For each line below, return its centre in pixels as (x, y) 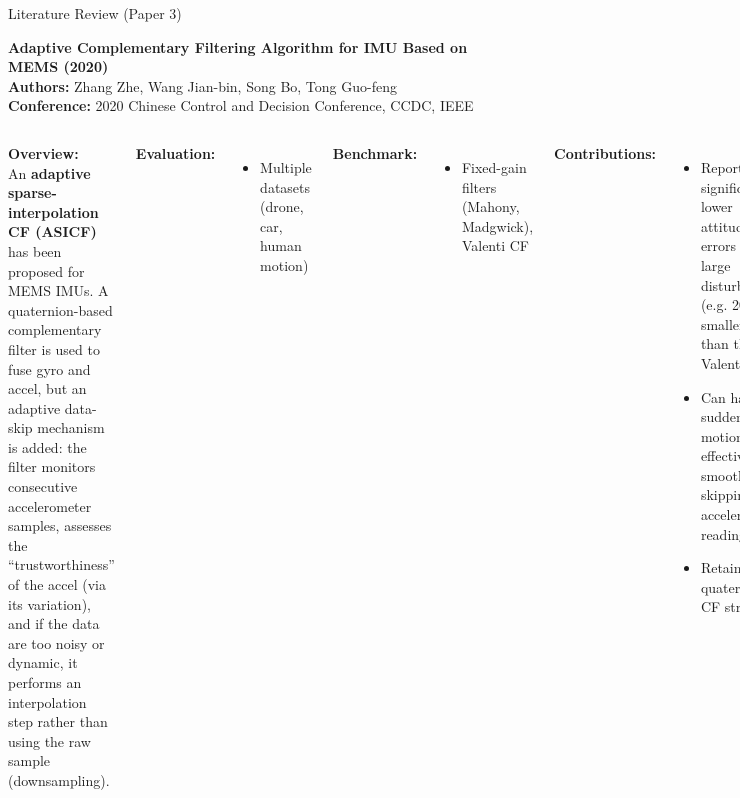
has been (35, 250)
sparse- (32, 192)
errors (718, 245)
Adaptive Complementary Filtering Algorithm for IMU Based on (238, 46)
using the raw (49, 740)
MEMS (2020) (58, 66)
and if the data (54, 623)
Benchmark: (375, 152)
